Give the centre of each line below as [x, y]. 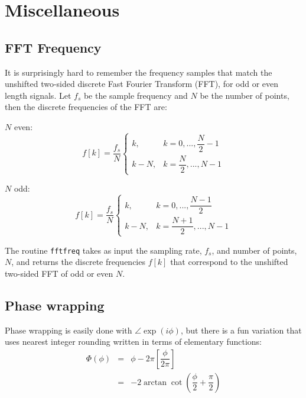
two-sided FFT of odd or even [59, 273]
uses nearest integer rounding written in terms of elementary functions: [134, 342]
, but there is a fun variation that [241, 330]
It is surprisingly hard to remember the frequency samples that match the [139, 72]
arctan [155, 382]
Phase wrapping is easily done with [69, 330]
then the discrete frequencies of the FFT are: [86, 107]
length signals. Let [38, 95]
